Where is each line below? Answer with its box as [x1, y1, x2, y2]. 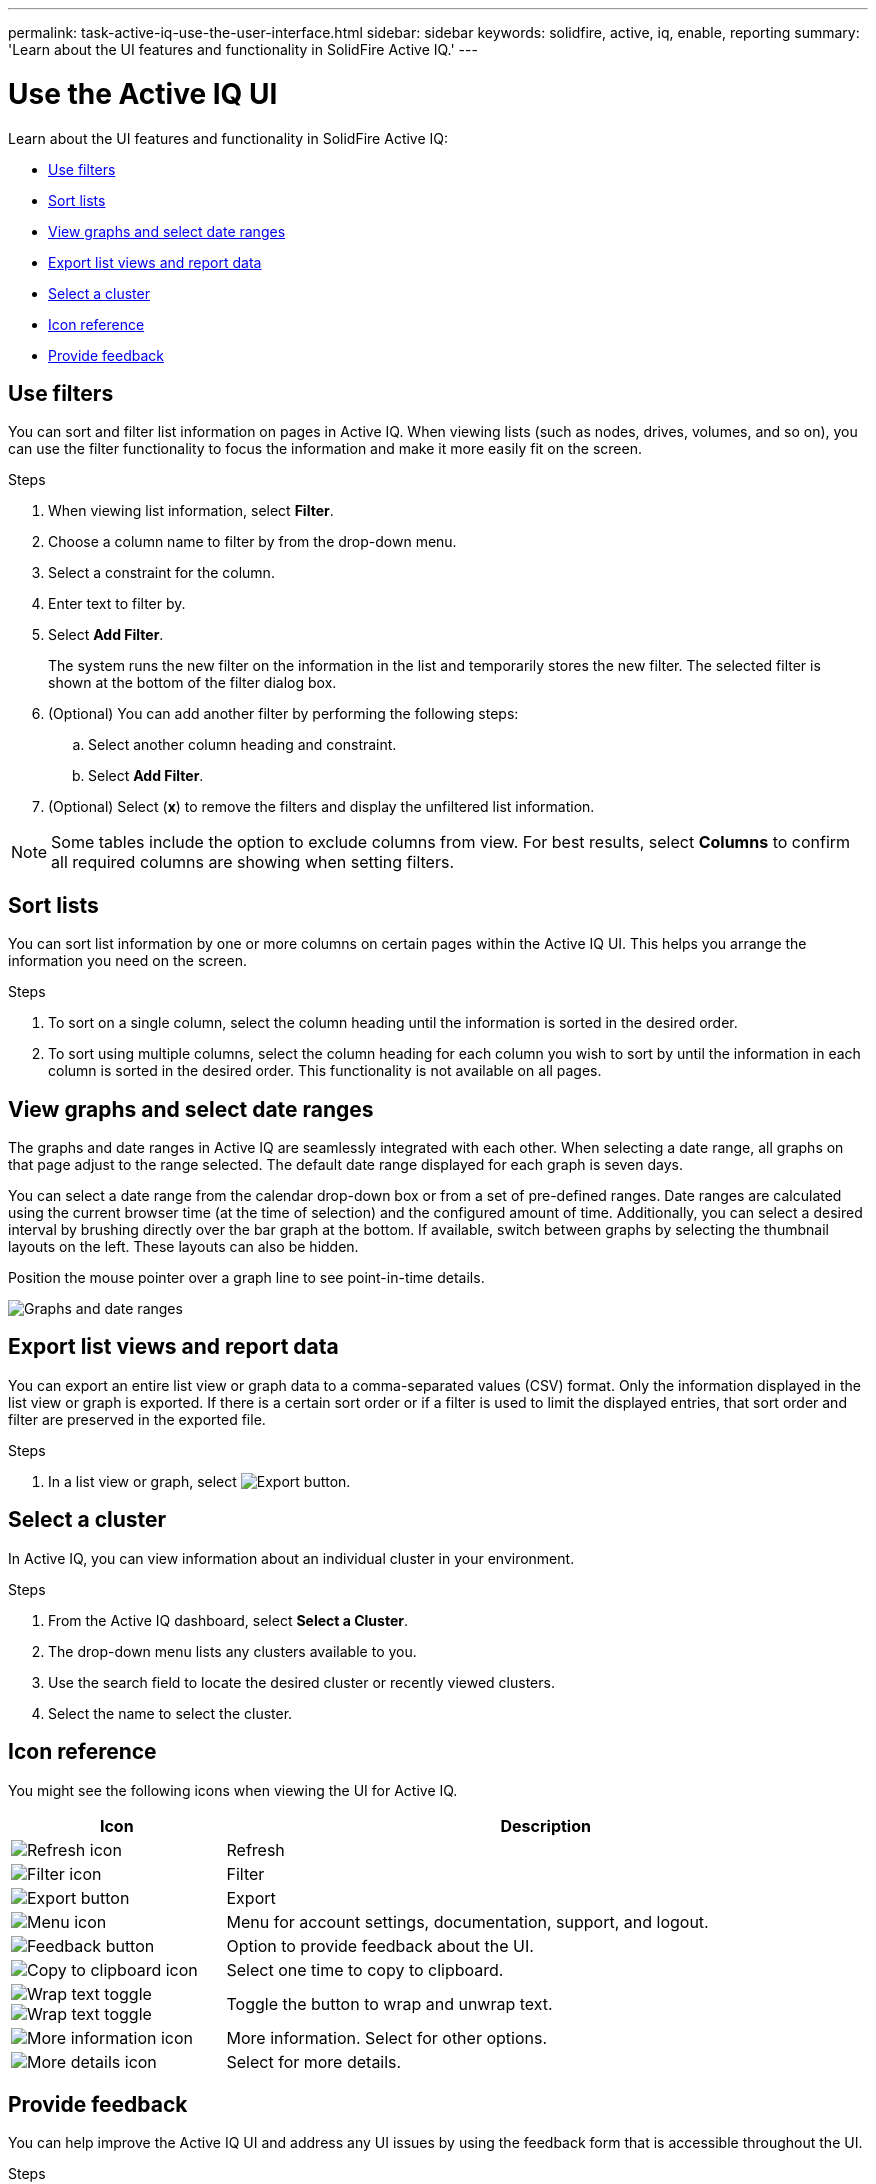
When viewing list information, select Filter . [48, 502, 334, 520]
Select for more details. [226, 2051, 402, 2072]
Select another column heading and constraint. [88, 736, 397, 754]
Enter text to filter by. [48, 595, 186, 613]
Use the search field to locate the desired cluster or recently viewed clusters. [48, 1673, 555, 1691]
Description [500, 1815, 591, 1836]
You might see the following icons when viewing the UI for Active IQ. [8, 1781, 458, 1799]
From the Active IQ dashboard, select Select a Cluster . [48, 1611, 409, 1629]
